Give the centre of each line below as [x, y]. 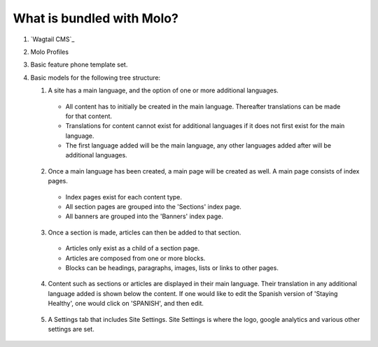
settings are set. [71, 329]
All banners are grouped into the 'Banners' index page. [144, 216]
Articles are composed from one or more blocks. [135, 258]
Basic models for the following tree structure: [96, 78]
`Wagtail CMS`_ [52, 39]
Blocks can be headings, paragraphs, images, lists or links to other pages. [172, 268]
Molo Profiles [50, 52]
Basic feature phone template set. [79, 65]
